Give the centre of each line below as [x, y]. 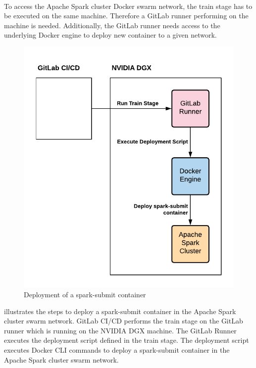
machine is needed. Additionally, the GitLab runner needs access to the [112, 25]
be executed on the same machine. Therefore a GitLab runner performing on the [126, 16]
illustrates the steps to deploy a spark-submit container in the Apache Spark [120, 311]
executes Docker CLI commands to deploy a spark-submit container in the [117, 350]
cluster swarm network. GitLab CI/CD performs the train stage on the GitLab [124, 321]
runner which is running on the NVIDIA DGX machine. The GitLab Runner [120, 330]
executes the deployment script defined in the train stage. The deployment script [127, 340]
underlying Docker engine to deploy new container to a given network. [110, 35]
